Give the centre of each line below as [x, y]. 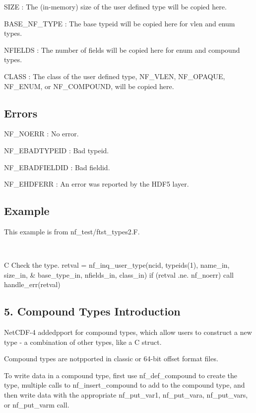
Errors [21, 113]
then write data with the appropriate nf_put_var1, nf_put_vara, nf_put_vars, [126, 395]
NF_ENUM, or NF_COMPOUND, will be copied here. [89, 86]
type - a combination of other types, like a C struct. [83, 342]
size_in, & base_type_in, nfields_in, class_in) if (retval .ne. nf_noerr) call [119, 274]
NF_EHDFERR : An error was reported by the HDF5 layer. [96, 184]
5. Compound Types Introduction [92, 311]
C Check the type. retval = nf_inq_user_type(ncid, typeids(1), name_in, [117, 265]
